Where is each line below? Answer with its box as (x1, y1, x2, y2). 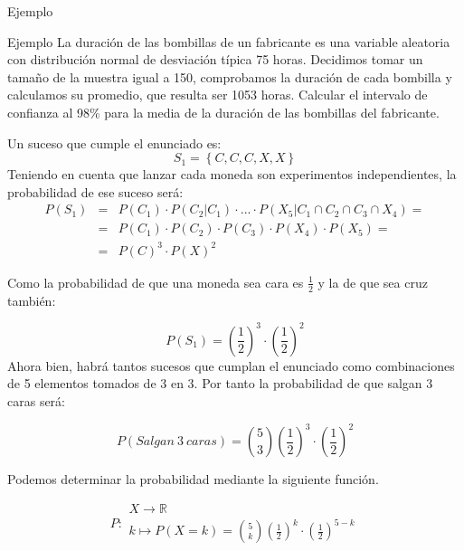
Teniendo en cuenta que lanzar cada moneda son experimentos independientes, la (7, 165, 457, 184)
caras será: (7, 392, 65, 411)
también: (7, 290, 56, 309)
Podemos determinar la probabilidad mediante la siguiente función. (7, 470, 379, 489)
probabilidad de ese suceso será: (7, 182, 184, 201)
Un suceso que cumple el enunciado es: (7, 133, 222, 152)
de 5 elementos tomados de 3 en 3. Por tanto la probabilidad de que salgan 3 (7, 374, 433, 393)
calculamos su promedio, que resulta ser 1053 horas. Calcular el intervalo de (7, 85, 428, 104)
